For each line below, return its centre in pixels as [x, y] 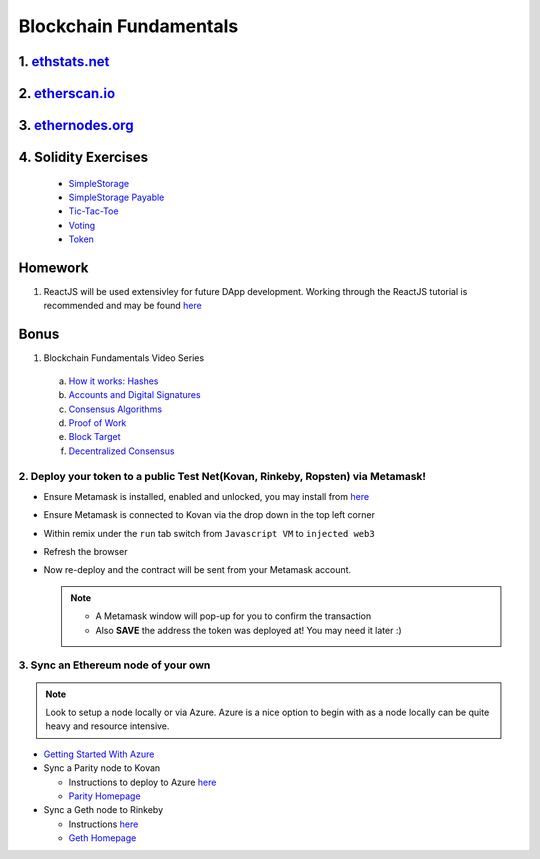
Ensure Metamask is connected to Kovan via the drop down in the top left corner [209, 515]
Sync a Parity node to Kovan [102, 768]
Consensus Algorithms [115, 409]
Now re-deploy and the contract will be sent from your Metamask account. [197, 570]
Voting [82, 225]
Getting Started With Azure [99, 754]
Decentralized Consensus [121, 451]
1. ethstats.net [64, 61]
